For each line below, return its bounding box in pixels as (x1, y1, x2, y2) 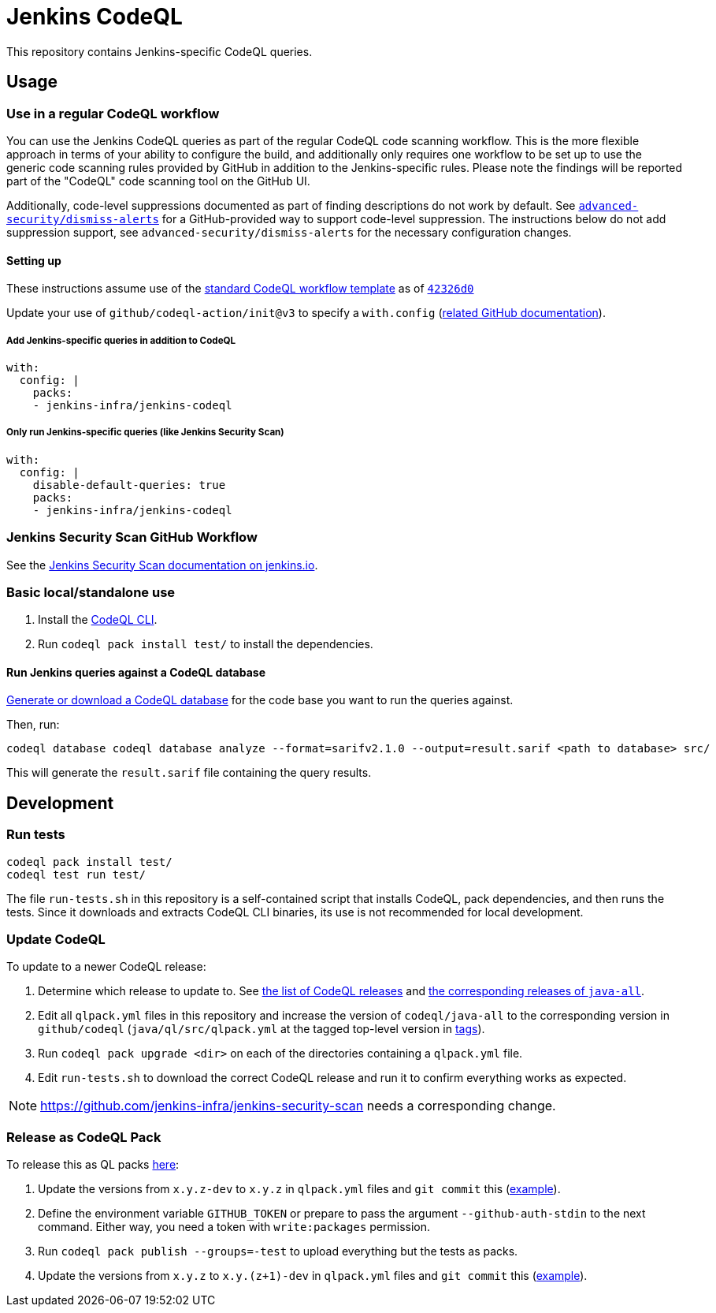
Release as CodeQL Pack (6, 1128, 161, 1145)
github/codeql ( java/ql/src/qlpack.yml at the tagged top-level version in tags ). (38, 1022, 485, 1036)
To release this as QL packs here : (6, 1158, 180, 1172)
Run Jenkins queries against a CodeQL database (6, 665, 265, 679)
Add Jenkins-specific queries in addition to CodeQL (6, 334, 236, 346)
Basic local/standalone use (6, 584, 176, 600)
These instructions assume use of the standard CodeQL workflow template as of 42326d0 (6, 282, 474, 296)
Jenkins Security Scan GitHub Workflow (6, 529, 258, 546)
